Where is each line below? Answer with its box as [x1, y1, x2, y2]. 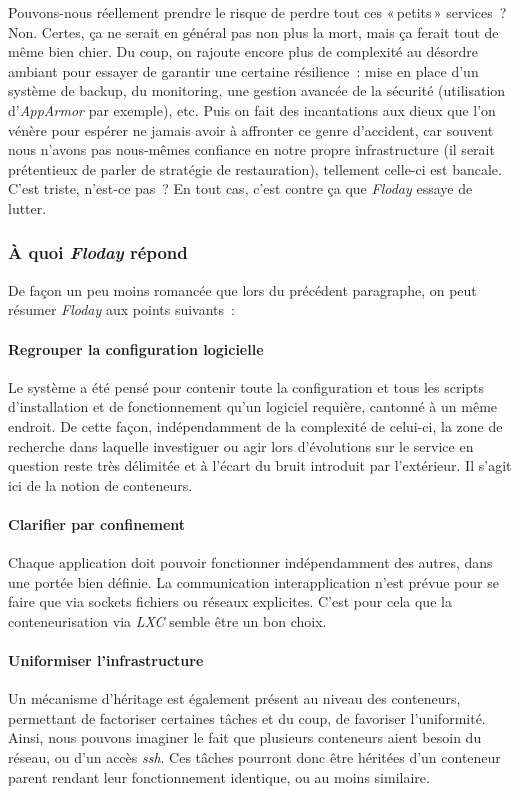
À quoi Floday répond [8, 240, 188, 265]
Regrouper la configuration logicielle [8, 338, 264, 359]
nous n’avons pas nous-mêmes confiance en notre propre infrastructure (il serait [8, 139, 495, 160]
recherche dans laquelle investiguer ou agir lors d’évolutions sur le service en [8, 435, 474, 456]
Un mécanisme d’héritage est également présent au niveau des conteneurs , [8, 688, 461, 709]
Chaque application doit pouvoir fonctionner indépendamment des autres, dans [8, 552, 493, 573]
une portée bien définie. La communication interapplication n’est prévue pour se [8, 571, 499, 592]
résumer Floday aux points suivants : [8, 299, 235, 320]
